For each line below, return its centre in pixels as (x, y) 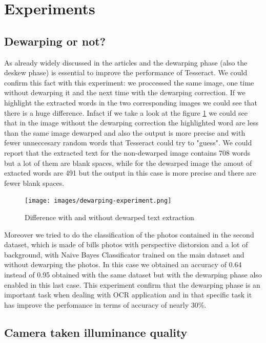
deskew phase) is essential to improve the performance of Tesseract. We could (126, 72)
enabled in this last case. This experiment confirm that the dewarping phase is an (132, 284)
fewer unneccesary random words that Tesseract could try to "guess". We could (128, 143)
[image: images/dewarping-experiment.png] (98, 201)
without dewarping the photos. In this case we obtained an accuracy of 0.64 (123, 264)
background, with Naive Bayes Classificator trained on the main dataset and (124, 254)
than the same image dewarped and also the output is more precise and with (125, 132)
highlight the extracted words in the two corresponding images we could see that (131, 102)
